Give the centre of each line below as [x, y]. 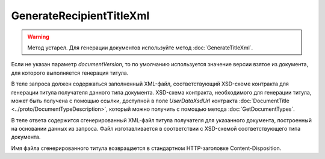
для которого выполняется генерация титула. [70, 73]
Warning [38, 37]
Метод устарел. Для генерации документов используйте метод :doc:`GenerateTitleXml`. [140, 48]
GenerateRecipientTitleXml [80, 16]
